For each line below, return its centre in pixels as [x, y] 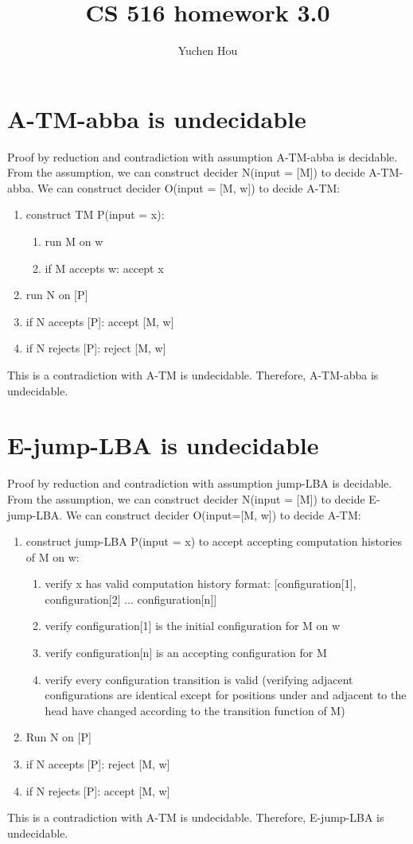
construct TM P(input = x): [95, 214]
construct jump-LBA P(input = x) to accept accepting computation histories [214, 541]
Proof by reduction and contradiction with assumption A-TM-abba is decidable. [203, 156]
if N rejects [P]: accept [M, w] [98, 790]
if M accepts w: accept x [104, 268]
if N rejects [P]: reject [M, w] [96, 348]
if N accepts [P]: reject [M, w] [98, 764]
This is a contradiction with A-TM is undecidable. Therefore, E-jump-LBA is [196, 817]
